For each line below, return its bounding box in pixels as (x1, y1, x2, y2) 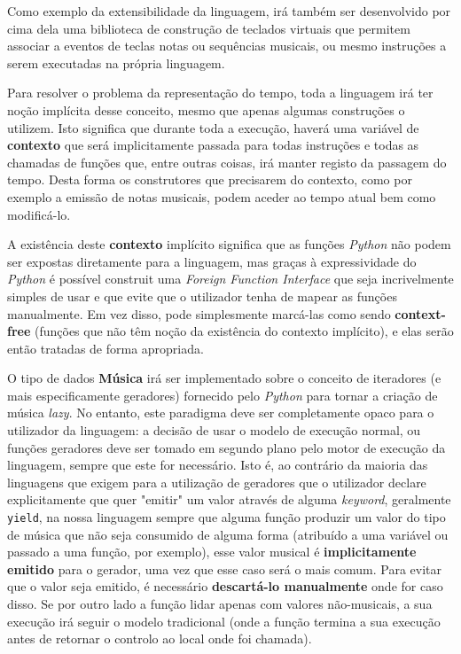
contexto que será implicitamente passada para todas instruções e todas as (7, 136, 419, 154)
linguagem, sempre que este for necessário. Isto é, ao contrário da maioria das (7, 455, 428, 474)
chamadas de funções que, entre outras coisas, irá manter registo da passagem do (7, 152, 447, 171)
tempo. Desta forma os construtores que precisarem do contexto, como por (7, 170, 412, 189)
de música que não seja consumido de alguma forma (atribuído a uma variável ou (7, 525, 449, 543)
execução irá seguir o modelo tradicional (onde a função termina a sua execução (7, 611, 441, 630)
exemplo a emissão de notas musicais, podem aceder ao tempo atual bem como (7, 187, 436, 206)
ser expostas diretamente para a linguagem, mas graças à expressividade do (7, 252, 417, 270)
